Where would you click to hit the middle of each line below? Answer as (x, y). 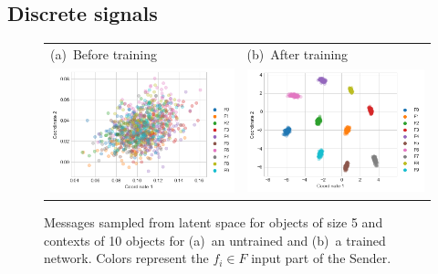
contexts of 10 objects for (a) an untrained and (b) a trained (215, 240)
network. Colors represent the (126, 258)
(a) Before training (104, 53)
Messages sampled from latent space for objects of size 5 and (214, 222)
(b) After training (297, 53)
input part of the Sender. (321, 258)
